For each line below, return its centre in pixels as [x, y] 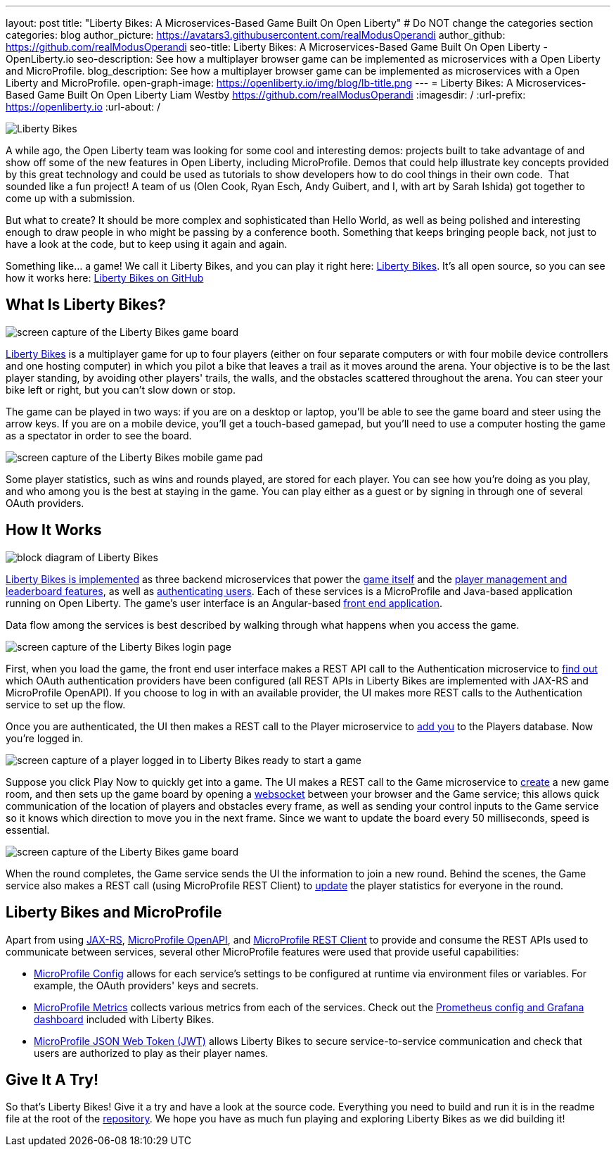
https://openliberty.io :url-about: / [83, 107]
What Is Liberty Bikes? [86, 305]
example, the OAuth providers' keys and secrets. [146, 985]
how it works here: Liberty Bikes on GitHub [105, 278]
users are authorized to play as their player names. [151, 1053]
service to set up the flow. [66, 704]
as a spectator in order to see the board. [99, 435]
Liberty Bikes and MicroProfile [114, 913]
